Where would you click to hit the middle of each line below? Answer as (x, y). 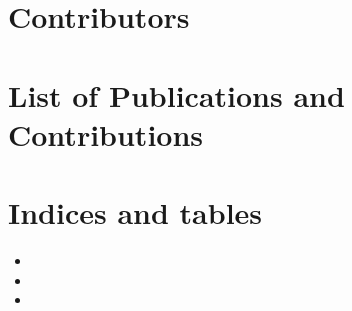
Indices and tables (135, 212)
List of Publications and (176, 94)
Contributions (106, 133)
